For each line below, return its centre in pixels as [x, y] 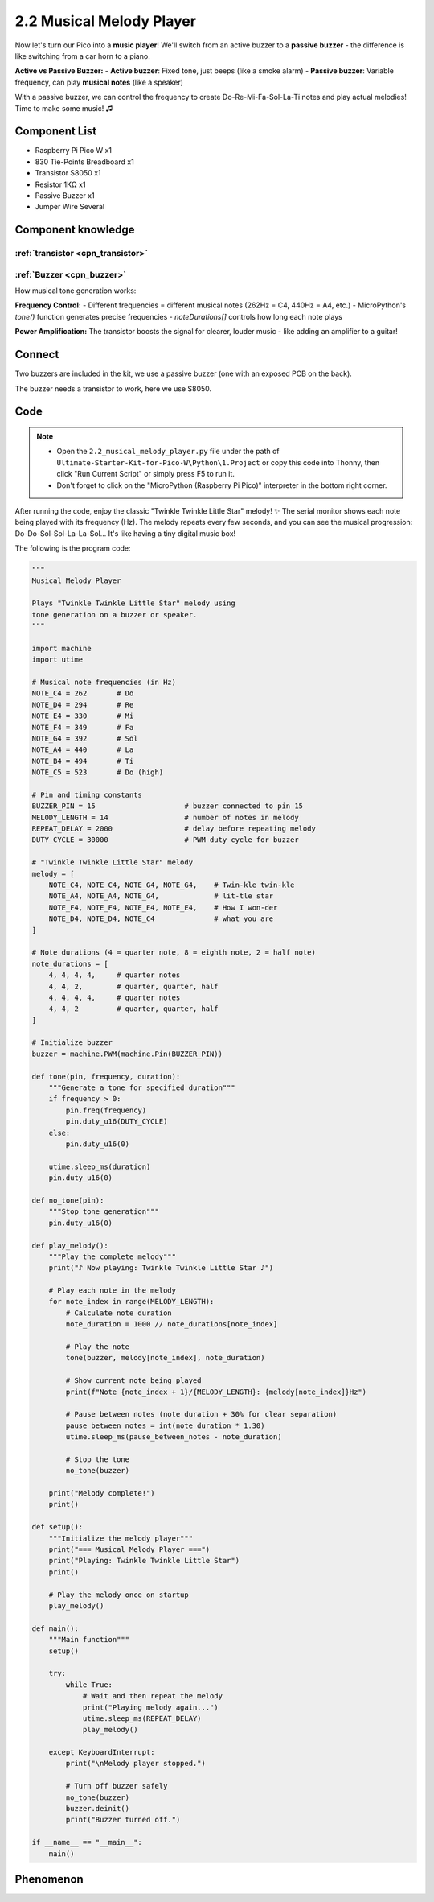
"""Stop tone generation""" [104, 1212]
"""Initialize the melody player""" [121, 1538]
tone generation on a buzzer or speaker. [115, 615]
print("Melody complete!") [102, 1494]
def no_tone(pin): [68, 1200]
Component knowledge [75, 230]
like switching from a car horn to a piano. [82, 56]
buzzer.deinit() [98, 1809]
